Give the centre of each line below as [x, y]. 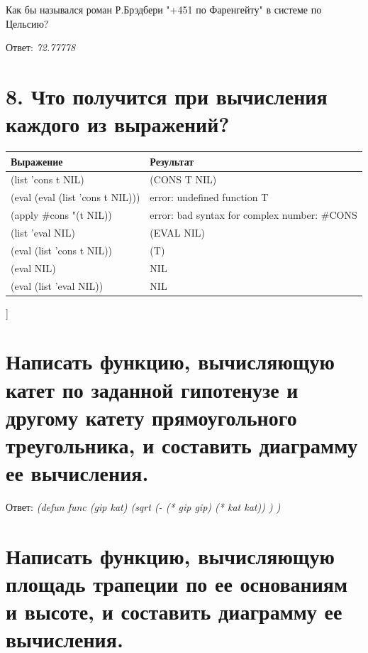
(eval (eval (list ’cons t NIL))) [76, 197]
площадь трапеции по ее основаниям [177, 584]
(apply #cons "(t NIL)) [61, 215]
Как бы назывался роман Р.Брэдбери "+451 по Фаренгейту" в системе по [164, 9]
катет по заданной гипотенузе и [152, 389]
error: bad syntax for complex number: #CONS [253, 215]
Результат [172, 161]
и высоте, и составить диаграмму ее [174, 611]
